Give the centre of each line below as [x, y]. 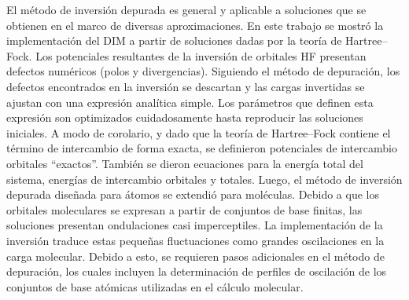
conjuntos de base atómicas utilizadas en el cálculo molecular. [155, 286]
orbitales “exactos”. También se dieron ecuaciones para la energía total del [185, 163]
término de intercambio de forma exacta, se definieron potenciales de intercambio [202, 148]
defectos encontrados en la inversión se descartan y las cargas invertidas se [186, 86]
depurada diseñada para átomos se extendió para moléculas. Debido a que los [193, 194]
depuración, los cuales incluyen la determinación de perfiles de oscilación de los [197, 271]
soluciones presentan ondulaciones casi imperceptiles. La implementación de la [195, 225]
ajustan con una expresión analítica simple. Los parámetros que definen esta [190, 102]
